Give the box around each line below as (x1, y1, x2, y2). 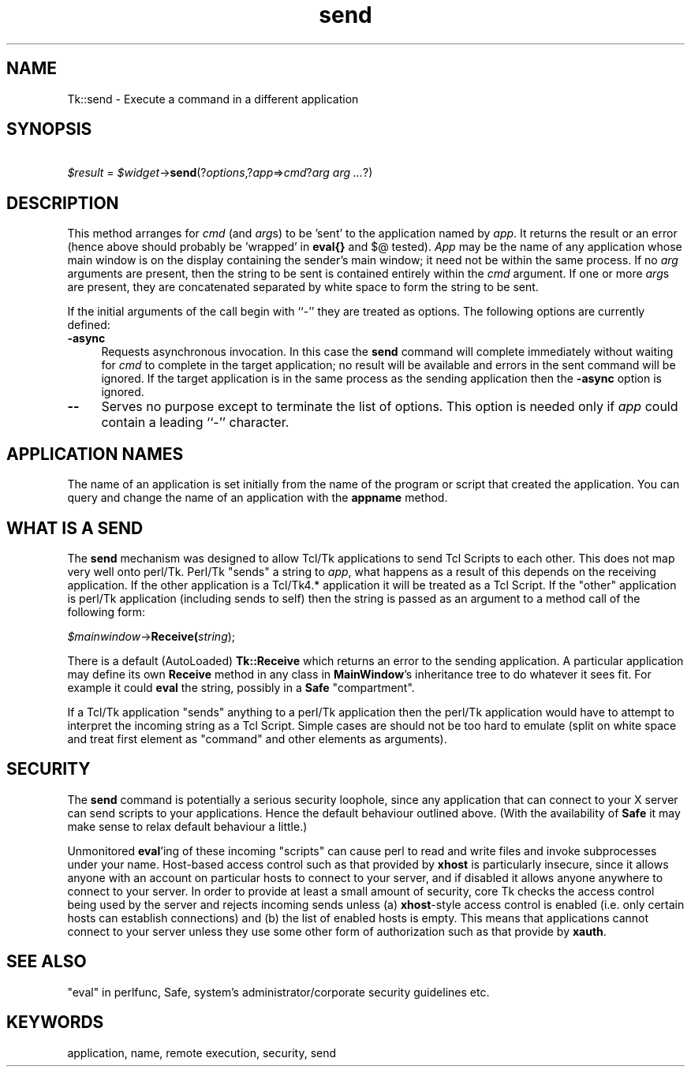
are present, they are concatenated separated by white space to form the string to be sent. (67, 280, 539, 294)
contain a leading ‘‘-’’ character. (101, 414, 289, 431)
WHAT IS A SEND (6, 518, 144, 538)
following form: (67, 604, 146, 619)
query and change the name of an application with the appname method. (67, 491, 448, 505)
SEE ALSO (6, 951, 87, 972)
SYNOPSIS (6, 119, 92, 140)
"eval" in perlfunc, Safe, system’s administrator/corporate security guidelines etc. (67, 985, 490, 999)
